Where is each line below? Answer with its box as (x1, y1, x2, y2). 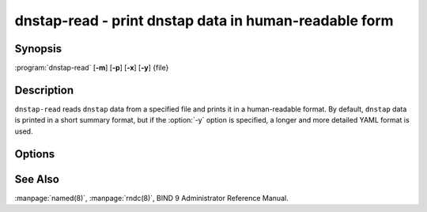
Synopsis (14, 42, 62, 55)
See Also (14, 172, 59, 186)
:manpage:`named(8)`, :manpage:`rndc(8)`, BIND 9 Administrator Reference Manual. (14, 193, 289, 203)
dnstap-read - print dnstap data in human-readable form (14, 12, 395, 29)
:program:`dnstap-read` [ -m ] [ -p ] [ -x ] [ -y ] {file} (14, 63, 169, 73)
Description (14, 83, 74, 97)
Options (14, 147, 55, 161)
